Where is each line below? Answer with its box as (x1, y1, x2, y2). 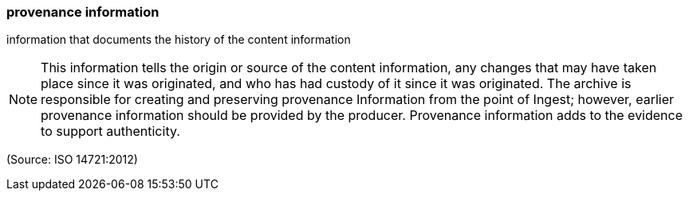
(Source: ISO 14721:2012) (6, 153, 138, 167)
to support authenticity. (41, 123, 180, 140)
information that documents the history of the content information (6, 33, 351, 47)
